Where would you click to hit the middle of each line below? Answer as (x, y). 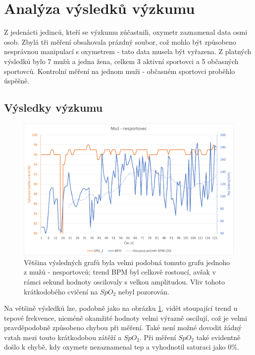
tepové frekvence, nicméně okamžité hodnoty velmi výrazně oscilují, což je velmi (126, 318)
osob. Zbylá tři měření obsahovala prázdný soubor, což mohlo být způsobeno (120, 41)
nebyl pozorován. (144, 291)
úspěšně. (17, 81)
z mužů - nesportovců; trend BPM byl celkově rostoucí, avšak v (120, 272)
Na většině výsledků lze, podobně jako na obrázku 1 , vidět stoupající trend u (121, 308)
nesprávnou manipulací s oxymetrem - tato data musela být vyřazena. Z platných (128, 51)
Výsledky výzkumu (53, 107)
